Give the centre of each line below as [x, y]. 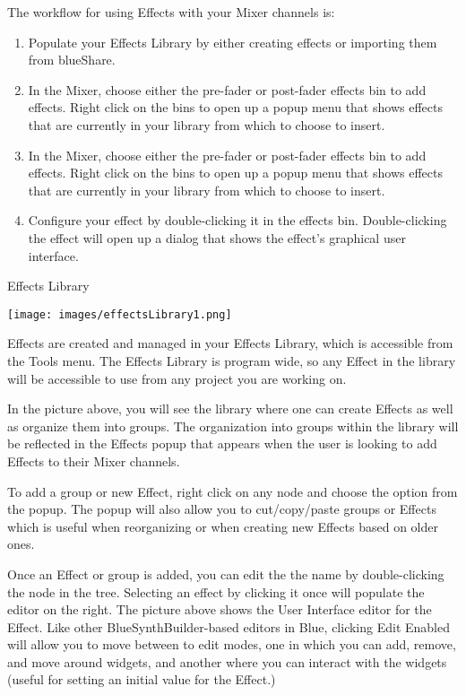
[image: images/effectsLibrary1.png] [120, 314]
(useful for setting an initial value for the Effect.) [142, 679]
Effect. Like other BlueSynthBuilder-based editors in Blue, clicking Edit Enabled [229, 626]
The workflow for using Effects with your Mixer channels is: [171, 12]
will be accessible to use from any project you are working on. [177, 378]
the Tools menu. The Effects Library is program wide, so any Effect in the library [232, 360]
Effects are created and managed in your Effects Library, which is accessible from [230, 343]
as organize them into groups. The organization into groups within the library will [233, 426]
